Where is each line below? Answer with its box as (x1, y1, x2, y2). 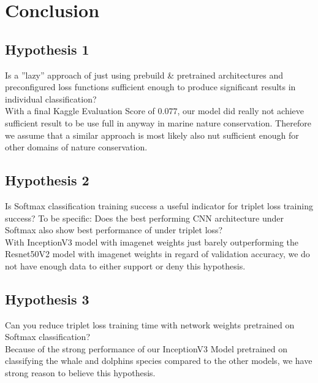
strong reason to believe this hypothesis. (5, 366, 156, 379)
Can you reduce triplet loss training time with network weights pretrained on (5, 318, 295, 331)
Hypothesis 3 (5, 289, 89, 308)
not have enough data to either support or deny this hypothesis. (5, 259, 246, 272)
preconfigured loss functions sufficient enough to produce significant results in (5, 80, 296, 93)
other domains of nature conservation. (5, 141, 148, 153)
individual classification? (5, 92, 97, 105)
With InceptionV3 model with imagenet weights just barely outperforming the (5, 235, 299, 248)
